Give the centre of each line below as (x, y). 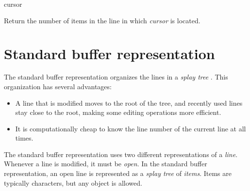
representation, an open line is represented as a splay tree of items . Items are (118, 173)
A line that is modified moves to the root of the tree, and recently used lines (129, 103)
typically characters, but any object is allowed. (73, 183)
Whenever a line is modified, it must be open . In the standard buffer (106, 164)
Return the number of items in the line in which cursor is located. (102, 20)
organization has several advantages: (58, 86)
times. (24, 138)
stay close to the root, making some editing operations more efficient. (118, 112)
